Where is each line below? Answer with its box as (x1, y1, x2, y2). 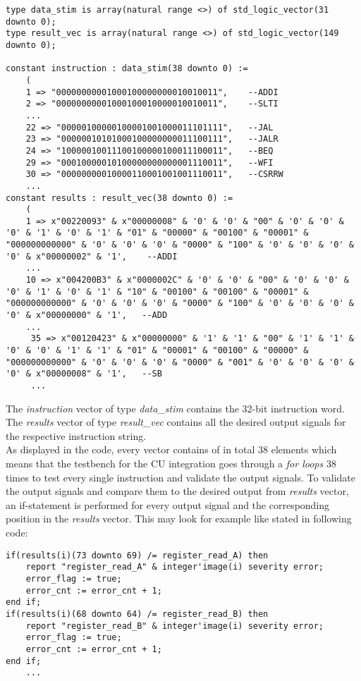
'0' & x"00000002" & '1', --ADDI (6, 251, 178, 262)
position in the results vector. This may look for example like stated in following (6, 511, 352, 526)
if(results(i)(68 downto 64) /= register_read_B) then (6, 608, 269, 619)
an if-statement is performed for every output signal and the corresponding (6, 497, 330, 512)
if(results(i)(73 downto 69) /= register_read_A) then (6, 550, 269, 560)
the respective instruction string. (6, 428, 147, 443)
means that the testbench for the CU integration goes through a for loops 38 (6, 456, 336, 471)
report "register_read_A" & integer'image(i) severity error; (25, 562, 324, 572)
